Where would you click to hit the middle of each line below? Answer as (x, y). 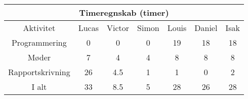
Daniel (206, 28)
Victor (118, 28)
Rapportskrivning (39, 72)
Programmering (39, 42)
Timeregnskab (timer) (124, 12)
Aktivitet (39, 28)
